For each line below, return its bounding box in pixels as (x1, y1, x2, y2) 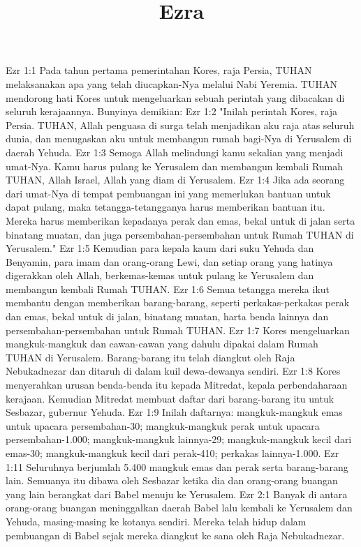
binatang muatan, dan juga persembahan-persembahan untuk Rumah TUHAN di (6, 227, 354, 241)
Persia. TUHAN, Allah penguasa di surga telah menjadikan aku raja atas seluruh (6, 117, 355, 132)
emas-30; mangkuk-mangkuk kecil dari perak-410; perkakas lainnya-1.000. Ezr (6, 446, 339, 460)
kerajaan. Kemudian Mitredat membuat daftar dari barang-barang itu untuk (6, 391, 334, 405)
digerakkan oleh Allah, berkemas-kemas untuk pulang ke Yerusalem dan (6, 268, 314, 283)
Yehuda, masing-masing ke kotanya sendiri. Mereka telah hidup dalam (6, 514, 307, 528)
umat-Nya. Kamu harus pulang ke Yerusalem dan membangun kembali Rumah (6, 158, 344, 173)
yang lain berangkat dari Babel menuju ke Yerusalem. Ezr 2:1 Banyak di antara (6, 486, 348, 501)
